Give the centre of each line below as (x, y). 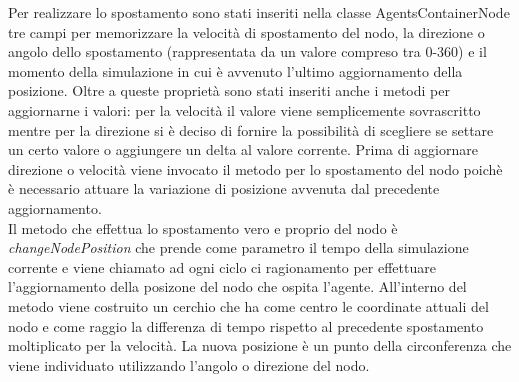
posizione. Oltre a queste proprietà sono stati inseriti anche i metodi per (229, 90)
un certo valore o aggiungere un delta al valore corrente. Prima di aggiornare (243, 149)
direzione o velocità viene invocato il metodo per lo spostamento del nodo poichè (255, 168)
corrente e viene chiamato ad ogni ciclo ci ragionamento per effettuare (222, 266)
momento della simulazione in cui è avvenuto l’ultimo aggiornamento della (235, 70)
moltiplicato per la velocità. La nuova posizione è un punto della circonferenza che (260, 345)
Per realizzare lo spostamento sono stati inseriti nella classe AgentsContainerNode (259, 12)
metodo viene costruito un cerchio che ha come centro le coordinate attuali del (248, 305)
